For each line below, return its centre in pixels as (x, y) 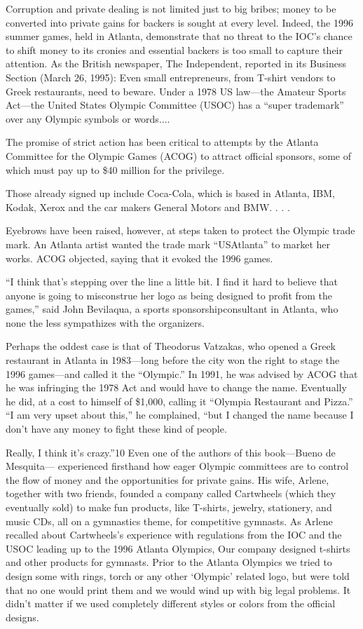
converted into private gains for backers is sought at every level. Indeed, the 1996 (179, 22)
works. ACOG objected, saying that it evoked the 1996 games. (139, 258)
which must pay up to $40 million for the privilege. (115, 169)
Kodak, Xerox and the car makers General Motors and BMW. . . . (148, 207)
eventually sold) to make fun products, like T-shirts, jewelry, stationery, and (169, 507)
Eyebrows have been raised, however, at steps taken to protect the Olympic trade (180, 230)
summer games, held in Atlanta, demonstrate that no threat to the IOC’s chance (179, 36)
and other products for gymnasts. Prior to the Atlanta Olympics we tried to (169, 562)
